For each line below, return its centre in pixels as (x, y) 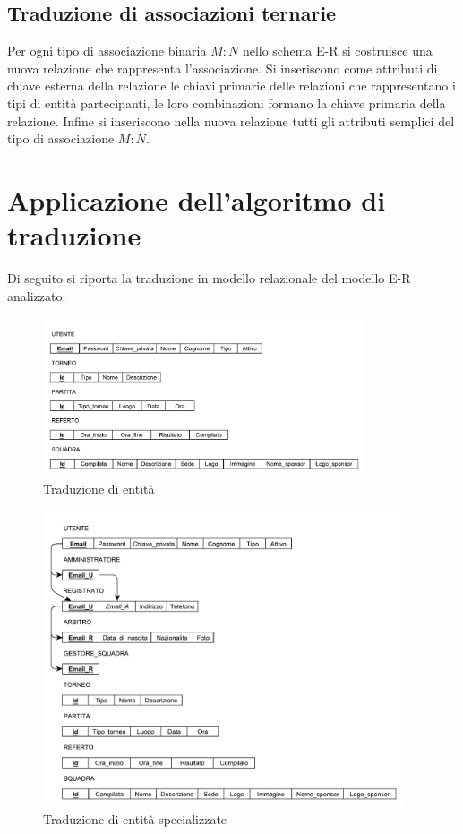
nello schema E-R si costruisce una (337, 51)
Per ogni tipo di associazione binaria (107, 51)
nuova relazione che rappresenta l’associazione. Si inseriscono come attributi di (223, 68)
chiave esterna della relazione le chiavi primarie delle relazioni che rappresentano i (231, 86)
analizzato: (37, 295)
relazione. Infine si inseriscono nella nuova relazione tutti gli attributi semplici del (231, 120)
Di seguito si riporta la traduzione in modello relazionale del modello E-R (209, 278)
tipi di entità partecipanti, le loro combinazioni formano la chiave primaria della (227, 103)
